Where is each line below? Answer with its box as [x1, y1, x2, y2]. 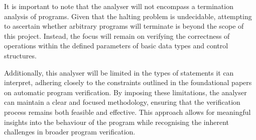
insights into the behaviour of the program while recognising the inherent [4, 116, 229, 127]
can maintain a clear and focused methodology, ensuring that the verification [4, 97, 240, 107]
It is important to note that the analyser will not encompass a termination [4, 1, 233, 11]
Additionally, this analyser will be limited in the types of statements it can [4, 67, 234, 78]
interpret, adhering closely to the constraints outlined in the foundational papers [4, 77, 252, 88]
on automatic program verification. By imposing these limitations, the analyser [4, 87, 247, 97]
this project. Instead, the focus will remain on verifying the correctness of [4, 30, 230, 41]
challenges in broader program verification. [4, 126, 136, 137]
